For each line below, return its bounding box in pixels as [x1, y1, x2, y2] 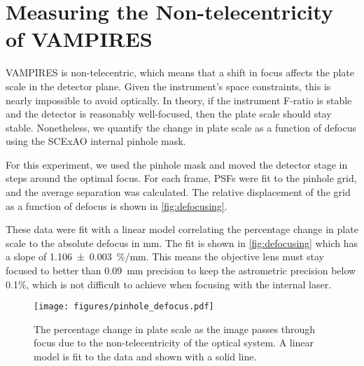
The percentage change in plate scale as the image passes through [34, 321, 316, 336]
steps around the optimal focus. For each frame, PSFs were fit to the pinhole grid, [6, 171, 357, 185]
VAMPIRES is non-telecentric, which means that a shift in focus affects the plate [6, 65, 354, 80]
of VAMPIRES [6, 24, 153, 53]
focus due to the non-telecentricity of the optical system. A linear [34, 335, 314, 350]
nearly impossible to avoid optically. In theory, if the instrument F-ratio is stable [6, 92, 352, 107]
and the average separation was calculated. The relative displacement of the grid [6, 185, 351, 199]
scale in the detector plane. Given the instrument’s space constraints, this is [6, 78, 331, 93]
